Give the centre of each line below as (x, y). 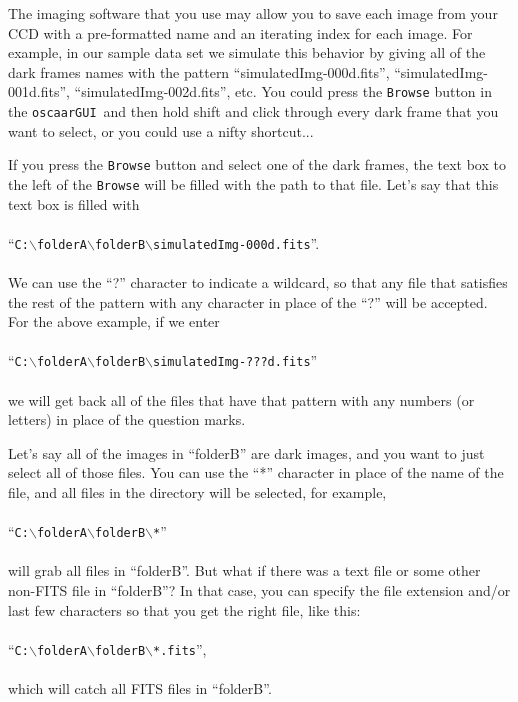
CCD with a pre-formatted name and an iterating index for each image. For (240, 32)
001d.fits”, (39, 91)
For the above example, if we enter (114, 321)
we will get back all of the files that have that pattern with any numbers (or (241, 399)
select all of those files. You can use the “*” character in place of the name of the (256, 472)
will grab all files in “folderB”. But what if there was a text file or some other (244, 570)
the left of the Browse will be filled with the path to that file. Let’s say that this (253, 183)
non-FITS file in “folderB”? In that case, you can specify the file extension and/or (259, 590)
